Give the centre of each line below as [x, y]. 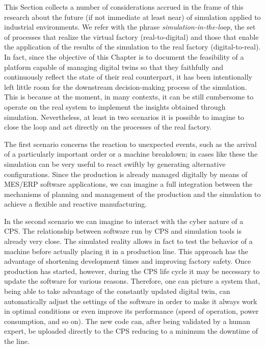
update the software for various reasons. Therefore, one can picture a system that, [132, 281]
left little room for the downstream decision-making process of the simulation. [126, 86]
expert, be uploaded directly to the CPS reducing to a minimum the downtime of [131, 331]
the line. [17, 341]
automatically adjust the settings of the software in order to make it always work [131, 301]
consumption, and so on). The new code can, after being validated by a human [127, 321]
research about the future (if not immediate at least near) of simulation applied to [132, 17]
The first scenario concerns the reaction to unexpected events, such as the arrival [130, 144]
